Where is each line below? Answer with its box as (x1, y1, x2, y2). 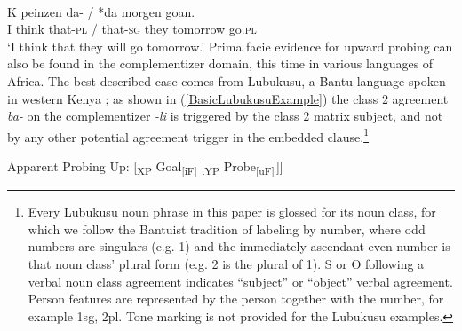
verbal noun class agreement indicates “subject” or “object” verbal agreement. (28, 272, 453, 290)
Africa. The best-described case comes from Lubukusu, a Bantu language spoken (7, 71, 446, 90)
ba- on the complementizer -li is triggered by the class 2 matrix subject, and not (7, 106, 443, 125)
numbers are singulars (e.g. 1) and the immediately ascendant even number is (28, 237, 450, 256)
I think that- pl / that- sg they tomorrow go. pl (7, 20, 257, 38)
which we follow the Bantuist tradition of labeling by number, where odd (28, 219, 426, 238)
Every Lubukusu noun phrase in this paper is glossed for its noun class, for (28, 202, 436, 221)
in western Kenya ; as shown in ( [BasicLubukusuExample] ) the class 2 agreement (7, 89, 449, 107)
